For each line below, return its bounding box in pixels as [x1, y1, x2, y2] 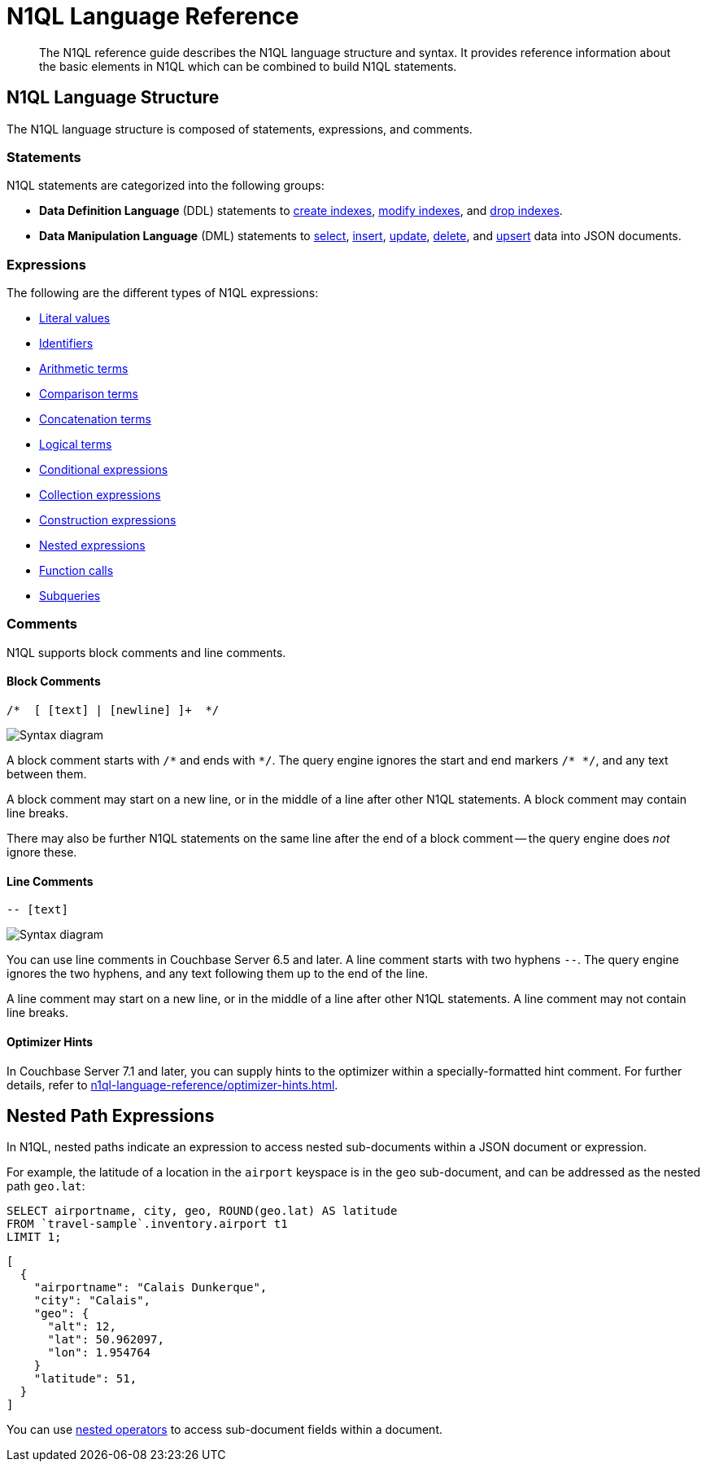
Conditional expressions [39, 462, 168, 477]
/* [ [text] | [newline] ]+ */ [7, 703, 220, 717]
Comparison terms [39, 387, 138, 401]
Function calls [39, 563, 114, 578]
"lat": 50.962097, [47, 1333, 164, 1347]
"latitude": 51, [33, 1372, 137, 1386]
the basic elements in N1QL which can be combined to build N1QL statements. [39, 59, 457, 73]
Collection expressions [39, 488, 161, 502]
